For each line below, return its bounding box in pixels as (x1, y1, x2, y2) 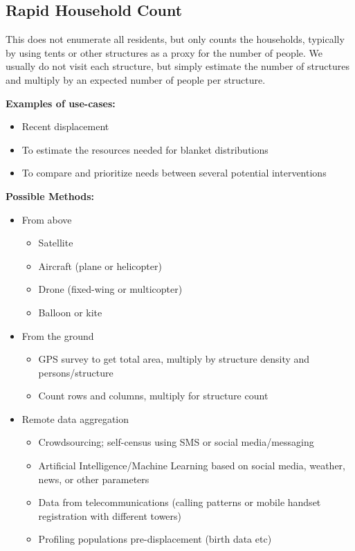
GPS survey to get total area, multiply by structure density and (38, 352, 310, 366)
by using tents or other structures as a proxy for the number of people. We (6, 45, 322, 60)
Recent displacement (21, 119, 109, 134)
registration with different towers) (38, 508, 182, 523)
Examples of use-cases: (6, 96, 116, 110)
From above (21, 212, 72, 226)
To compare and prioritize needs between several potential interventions (21, 165, 327, 180)
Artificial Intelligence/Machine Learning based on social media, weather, (38, 458, 345, 473)
